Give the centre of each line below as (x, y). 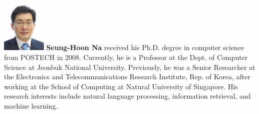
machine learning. (31, 105)
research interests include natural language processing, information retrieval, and (128, 96)
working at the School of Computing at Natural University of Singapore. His (121, 86)
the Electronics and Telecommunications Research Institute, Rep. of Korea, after (127, 77)
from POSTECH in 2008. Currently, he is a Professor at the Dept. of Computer (126, 57)
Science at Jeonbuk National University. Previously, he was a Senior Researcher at (130, 67)
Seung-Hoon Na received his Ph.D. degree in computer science (145, 47)
